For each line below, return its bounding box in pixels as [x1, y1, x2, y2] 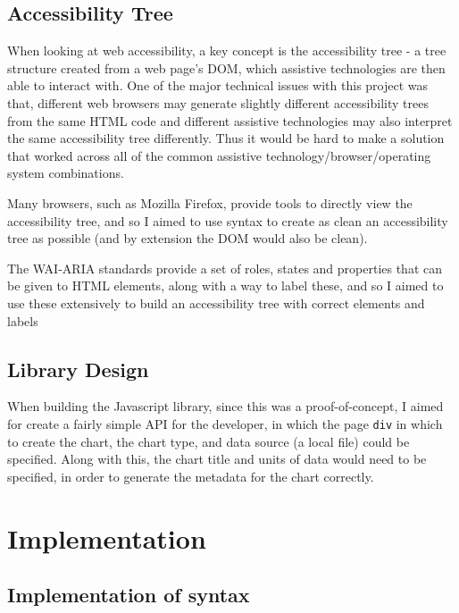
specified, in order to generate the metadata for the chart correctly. [7, 466, 374, 485]
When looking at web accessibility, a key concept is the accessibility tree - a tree [7, 41, 446, 60]
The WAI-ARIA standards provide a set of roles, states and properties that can [7, 258, 443, 277]
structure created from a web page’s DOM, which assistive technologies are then [7, 58, 446, 77]
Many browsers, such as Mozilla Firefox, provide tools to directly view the [7, 193, 413, 212]
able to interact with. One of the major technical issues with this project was [7, 76, 429, 95]
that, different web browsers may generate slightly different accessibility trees [7, 93, 429, 112]
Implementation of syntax [7, 581, 250, 609]
